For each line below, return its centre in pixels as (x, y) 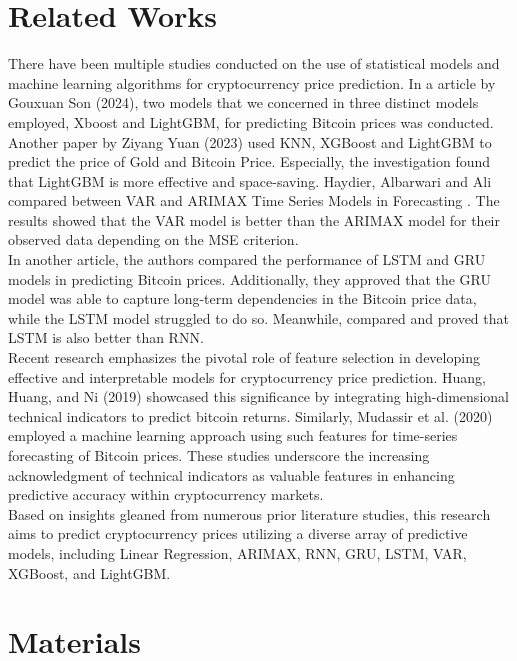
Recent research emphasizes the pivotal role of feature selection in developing (244, 357)
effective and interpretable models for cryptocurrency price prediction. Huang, (247, 376)
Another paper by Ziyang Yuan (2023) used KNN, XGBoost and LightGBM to (250, 141)
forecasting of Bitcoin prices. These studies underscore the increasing (219, 455)
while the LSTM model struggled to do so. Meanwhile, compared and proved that (258, 317)
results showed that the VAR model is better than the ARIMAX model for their (254, 219)
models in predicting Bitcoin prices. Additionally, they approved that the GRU (250, 278)
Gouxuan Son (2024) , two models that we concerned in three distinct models (243, 102)
